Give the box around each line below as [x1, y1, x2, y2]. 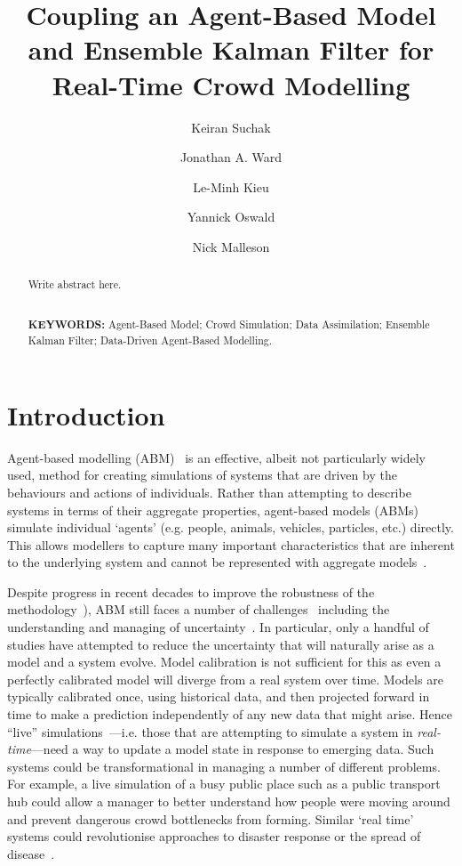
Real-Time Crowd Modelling [52, 66, 410, 102]
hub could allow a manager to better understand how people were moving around [7, 792, 450, 810]
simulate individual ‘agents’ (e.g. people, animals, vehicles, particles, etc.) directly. [7, 518, 454, 537]
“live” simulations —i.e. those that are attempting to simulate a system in [7, 722, 413, 741]
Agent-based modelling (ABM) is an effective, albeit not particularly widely [7, 448, 426, 466]
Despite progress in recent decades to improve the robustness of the [7, 582, 375, 601]
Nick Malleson [192, 237, 270, 255]
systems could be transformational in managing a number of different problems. [7, 757, 441, 775]
